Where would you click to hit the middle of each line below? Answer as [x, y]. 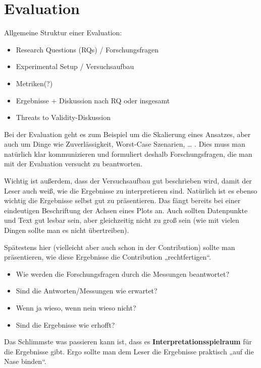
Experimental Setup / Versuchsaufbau [75, 66]
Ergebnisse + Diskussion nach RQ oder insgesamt [93, 100]
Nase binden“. [25, 361]
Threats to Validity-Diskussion [63, 117]
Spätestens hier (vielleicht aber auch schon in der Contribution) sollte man [120, 247]
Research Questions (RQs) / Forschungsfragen [87, 49]
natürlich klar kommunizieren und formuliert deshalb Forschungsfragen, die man [128, 154]
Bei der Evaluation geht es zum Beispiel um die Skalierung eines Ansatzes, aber [127, 134]
